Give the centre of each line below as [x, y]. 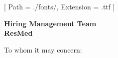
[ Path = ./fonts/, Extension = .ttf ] [59, 6]
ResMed [18, 33]
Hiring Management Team [50, 23]
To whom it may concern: [43, 49]
